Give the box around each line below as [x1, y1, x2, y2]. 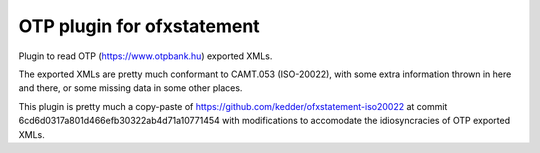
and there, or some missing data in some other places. [18, 82, 243, 94]
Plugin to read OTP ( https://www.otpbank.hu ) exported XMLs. [18, 50, 273, 62]
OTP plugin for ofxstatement [18, 15, 260, 37]
